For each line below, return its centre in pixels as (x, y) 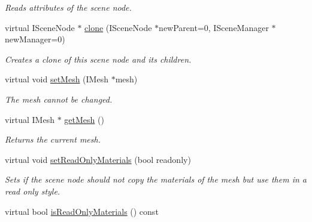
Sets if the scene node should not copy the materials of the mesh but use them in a (156, 179)
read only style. (33, 191)
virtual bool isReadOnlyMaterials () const (82, 211)
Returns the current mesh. (53, 139)
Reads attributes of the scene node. (68, 7)
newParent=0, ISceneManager (214, 27)
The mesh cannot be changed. (59, 99)
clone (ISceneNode (118, 27)
